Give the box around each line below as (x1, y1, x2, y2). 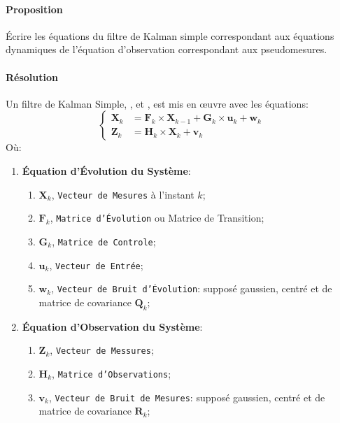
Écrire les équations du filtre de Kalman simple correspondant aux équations (6, 28, 334, 43)
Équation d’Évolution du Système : (22, 163, 191, 178)
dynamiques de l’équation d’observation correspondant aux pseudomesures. (6, 42, 327, 57)
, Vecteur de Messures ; (50, 343, 154, 357)
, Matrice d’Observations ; (52, 366, 171, 380)
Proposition (6, 1, 63, 16)
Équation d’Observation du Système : (22, 319, 203, 334)
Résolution (6, 69, 58, 84)
